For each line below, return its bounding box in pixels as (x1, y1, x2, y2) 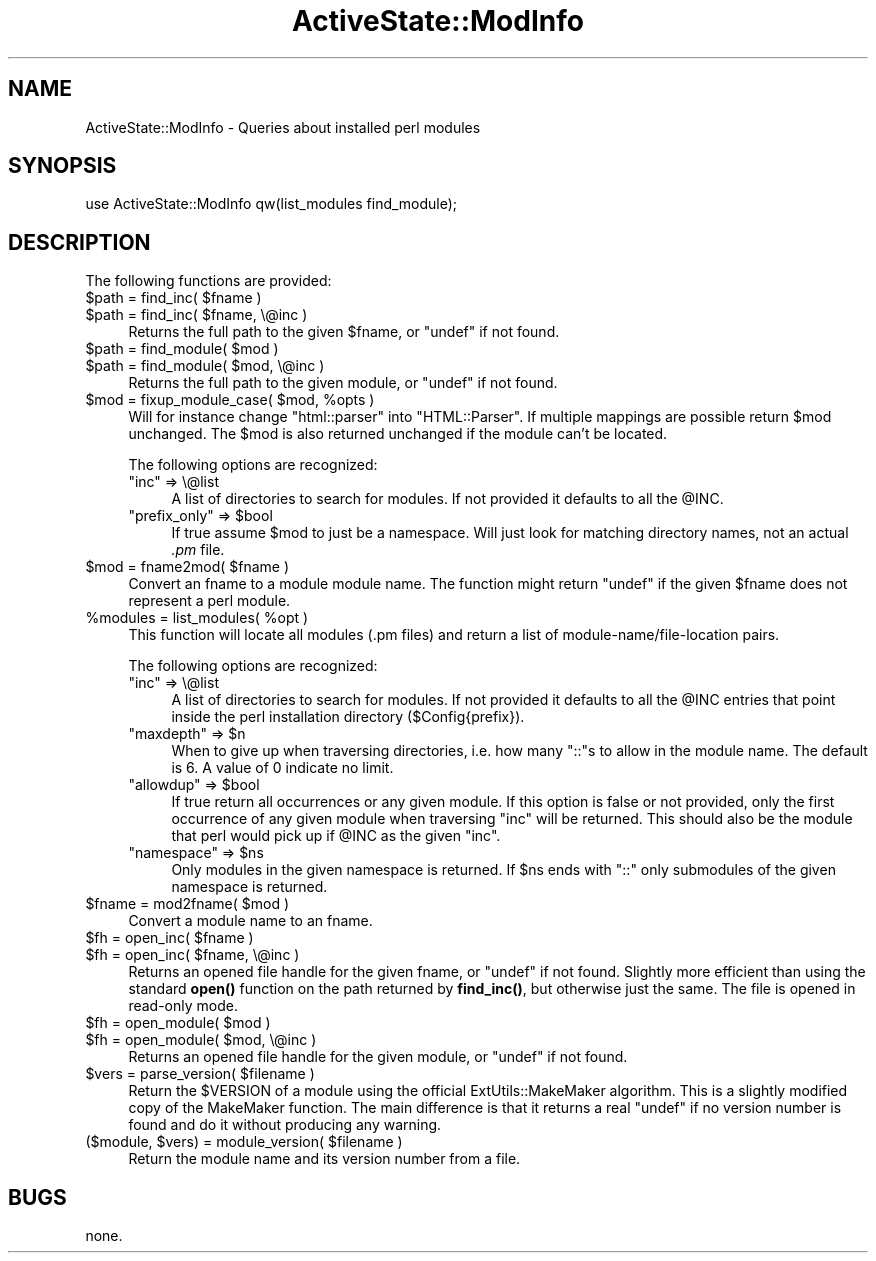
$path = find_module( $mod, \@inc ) (85, 357, 325, 375)
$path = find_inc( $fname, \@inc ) (85, 306, 308, 324)
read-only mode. (128, 997, 238, 1015)
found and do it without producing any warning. (128, 1116, 442, 1134)
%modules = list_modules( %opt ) (85, 609, 309, 627)
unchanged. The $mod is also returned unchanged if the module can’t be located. (128, 425, 668, 443)
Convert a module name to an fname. (128, 912, 373, 930)
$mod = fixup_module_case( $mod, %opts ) (85, 391, 375, 409)
